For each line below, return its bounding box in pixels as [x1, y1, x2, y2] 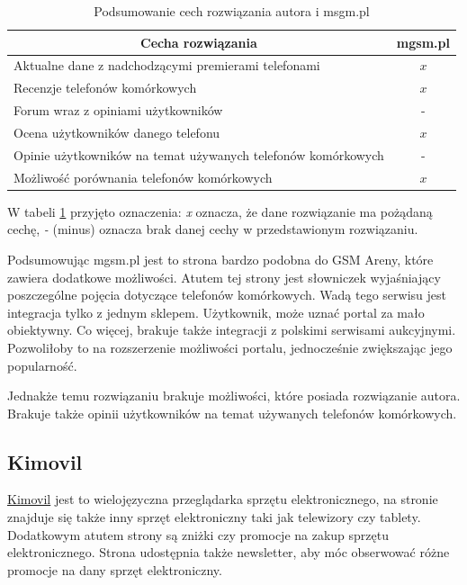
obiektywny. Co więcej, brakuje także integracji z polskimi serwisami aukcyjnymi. [7, 320, 456, 339]
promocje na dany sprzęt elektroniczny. [7, 560, 222, 579]
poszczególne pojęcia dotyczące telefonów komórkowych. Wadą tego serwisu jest [7, 285, 446, 304]
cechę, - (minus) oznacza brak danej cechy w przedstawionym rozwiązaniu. [7, 220, 418, 238]
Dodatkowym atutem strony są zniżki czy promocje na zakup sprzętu [7, 525, 390, 544]
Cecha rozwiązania [140, 32, 257, 51]
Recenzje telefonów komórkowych [13, 78, 197, 97]
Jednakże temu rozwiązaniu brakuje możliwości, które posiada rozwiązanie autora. [7, 386, 461, 405]
